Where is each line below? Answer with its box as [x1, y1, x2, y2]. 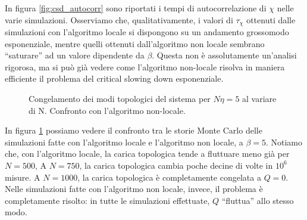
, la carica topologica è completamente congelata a [77, 171, 261, 183]
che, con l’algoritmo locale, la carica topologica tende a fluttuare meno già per [5, 147, 290, 160]
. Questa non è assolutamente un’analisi [152, 49, 297, 61]
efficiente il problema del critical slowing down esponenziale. [5, 72, 224, 85]
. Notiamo [265, 135, 303, 148]
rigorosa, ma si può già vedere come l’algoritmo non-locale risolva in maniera [5, 60, 285, 73]
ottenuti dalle [246, 13, 296, 26]
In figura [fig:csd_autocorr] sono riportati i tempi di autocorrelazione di [5, 2, 267, 14]
